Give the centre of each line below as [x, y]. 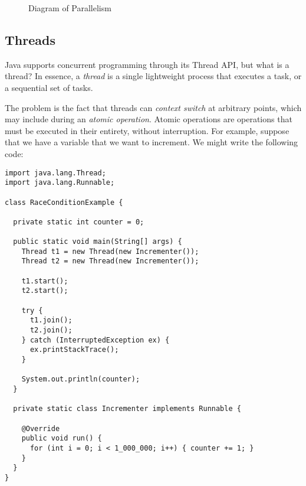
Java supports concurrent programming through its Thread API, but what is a [147, 64]
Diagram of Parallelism [70, 8]
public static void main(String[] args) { [98, 242]
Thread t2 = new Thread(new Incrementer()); [110, 261]
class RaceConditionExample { [64, 202]
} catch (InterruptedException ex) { [96, 340]
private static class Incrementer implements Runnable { [127, 409]
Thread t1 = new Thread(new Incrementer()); [110, 251]
